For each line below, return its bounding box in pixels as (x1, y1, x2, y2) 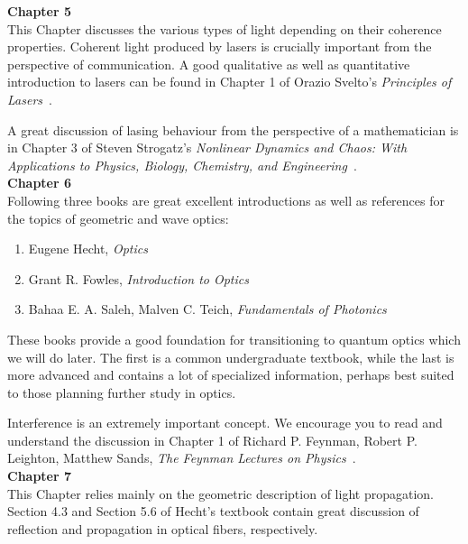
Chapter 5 (7, 2, 72, 20)
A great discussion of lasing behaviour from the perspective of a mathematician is (7, 120, 459, 139)
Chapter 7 (7, 466, 72, 485)
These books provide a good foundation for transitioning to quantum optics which (7, 329, 461, 348)
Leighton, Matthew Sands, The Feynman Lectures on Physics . (7, 448, 356, 467)
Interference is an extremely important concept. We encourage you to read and (7, 413, 443, 432)
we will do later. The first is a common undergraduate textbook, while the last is (7, 347, 454, 366)
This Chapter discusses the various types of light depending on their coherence (7, 19, 442, 38)
